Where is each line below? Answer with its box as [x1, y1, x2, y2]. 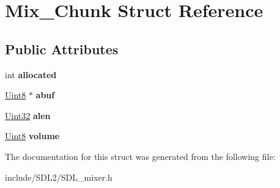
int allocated [5, 68, 57, 81]
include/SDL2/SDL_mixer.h [5, 170, 112, 183]
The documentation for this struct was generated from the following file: [5, 150, 276, 162]
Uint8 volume [5, 129, 60, 142]
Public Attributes [5, 39, 119, 58]
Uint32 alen [5, 109, 51, 121]
